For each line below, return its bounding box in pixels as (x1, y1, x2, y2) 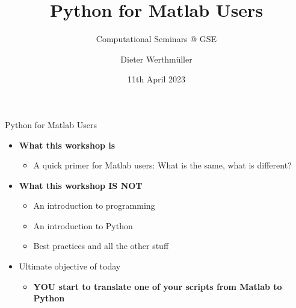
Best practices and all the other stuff (33, 239, 169, 252)
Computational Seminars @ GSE (96, 32, 217, 45)
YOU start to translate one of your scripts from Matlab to (33, 280, 282, 292)
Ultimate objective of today (19, 260, 121, 273)
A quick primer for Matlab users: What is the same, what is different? (33, 159, 292, 171)
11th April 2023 (127, 73, 186, 85)
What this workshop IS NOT (19, 179, 143, 191)
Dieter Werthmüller (120, 52, 193, 65)
